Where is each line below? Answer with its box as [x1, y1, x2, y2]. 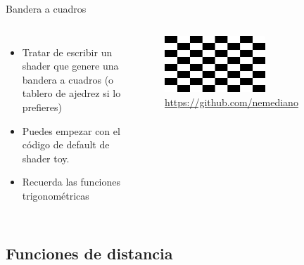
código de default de [22, 137, 110, 152]
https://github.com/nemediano [165, 94, 298, 109]
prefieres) [22, 99, 62, 114]
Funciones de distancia [6, 242, 173, 264]
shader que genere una [22, 58, 119, 73]
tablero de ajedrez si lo [22, 86, 121, 101]
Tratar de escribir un [22, 44, 113, 59]
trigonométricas [22, 188, 89, 202]
